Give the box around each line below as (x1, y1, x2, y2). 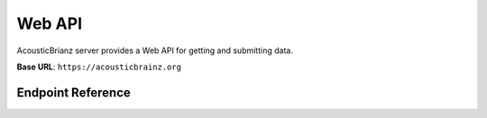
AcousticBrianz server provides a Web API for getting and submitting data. (16, 45, 293, 56)
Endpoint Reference (16, 85, 131, 100)
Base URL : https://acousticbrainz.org (16, 61, 182, 72)
